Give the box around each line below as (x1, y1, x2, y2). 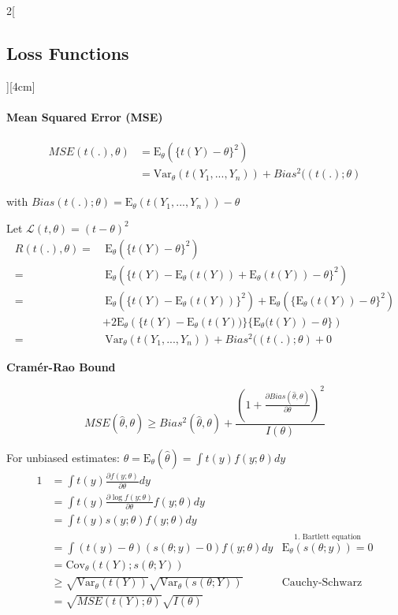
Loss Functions (6, 40, 129, 65)
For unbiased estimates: (6, 449, 120, 465)
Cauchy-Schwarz (281, 577, 363, 589)
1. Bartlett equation (294, 532, 362, 541)
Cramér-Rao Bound (6, 358, 116, 375)
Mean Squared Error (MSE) (6, 108, 163, 125)
